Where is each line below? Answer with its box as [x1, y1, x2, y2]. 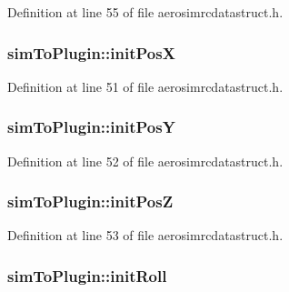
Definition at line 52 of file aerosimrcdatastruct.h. [7, 151, 284, 170]
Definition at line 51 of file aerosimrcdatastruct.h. [7, 76, 284, 96]
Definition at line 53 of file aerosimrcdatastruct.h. [7, 226, 284, 245]
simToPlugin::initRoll [7, 264, 167, 287]
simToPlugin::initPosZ [7, 190, 174, 213]
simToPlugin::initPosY [7, 116, 175, 138]
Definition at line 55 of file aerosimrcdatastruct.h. [7, 3, 284, 21]
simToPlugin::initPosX [7, 41, 175, 64]
